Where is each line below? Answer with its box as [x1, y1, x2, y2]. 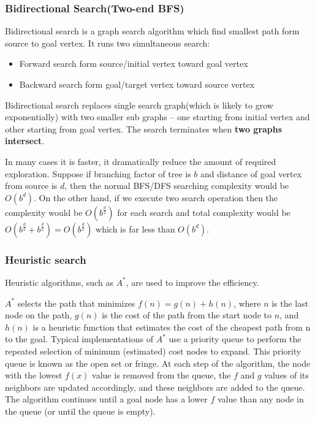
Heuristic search [5, 251, 86, 267]
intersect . [5, 134, 45, 147]
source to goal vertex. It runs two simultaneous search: [5, 36, 210, 49]
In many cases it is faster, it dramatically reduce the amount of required [5, 155, 276, 167]
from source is [5, 179, 58, 192]
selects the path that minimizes [17, 296, 135, 309]
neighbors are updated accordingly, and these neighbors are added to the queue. [5, 380, 305, 393]
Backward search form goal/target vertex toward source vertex [19, 78, 255, 90]
